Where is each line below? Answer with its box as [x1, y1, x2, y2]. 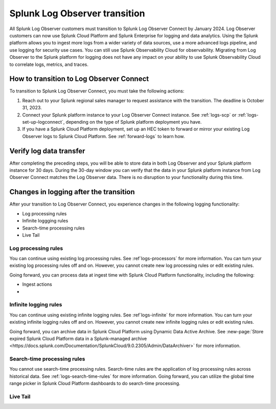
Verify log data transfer [9, 146, 85, 155]
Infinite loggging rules [22, 218, 68, 224]
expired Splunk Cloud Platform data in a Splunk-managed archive [9, 335, 147, 342]
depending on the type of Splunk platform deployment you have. [65, 119, 202, 125]
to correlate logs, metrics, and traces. [9, 61, 89, 67]
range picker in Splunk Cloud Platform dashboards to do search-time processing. [9, 380, 181, 387]
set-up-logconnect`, [22, 119, 65, 125]
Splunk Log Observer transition [9, 8, 145, 19]
